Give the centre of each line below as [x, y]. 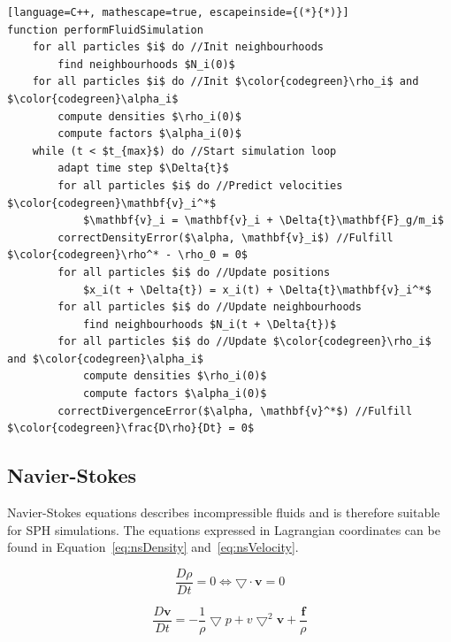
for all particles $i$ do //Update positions [194, 272]
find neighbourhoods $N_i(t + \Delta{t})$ [210, 324]
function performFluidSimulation [105, 30]
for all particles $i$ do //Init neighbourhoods [178, 47]
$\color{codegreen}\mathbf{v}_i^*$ [112, 203]
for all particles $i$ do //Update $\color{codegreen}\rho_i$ [245, 342]
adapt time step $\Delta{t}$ [143, 168]
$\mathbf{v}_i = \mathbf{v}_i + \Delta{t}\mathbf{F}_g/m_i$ [263, 221]
